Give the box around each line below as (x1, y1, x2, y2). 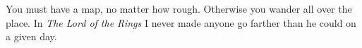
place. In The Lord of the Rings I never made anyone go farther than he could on (6, 15, 356, 30)
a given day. (6, 29, 57, 44)
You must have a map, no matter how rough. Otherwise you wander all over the (6, 1, 352, 16)
